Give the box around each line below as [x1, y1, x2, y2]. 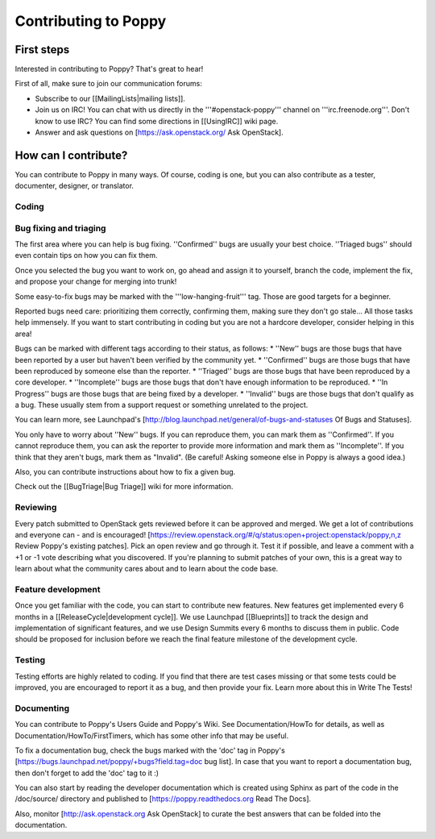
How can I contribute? [14, 148, 128, 162]
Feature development [14, 584, 101, 595]
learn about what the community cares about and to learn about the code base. [14, 564, 279, 574]
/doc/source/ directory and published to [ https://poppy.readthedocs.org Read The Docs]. [14, 794, 312, 804]
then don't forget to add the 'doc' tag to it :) [14, 768, 159, 778]
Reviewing [14, 502, 57, 513]
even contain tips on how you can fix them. [14, 251, 158, 260]
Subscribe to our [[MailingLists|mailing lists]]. [35, 93, 185, 103]
